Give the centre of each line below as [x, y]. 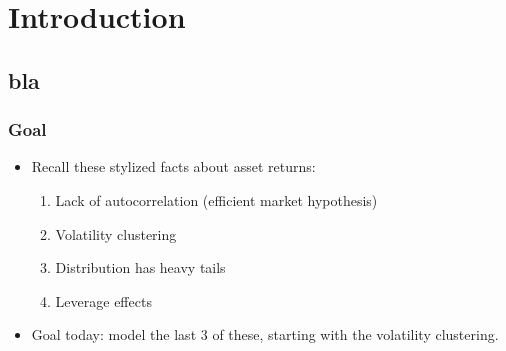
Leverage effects [103, 300]
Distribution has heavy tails [140, 267]
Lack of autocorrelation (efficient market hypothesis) [216, 199]
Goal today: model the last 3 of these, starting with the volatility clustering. [265, 334]
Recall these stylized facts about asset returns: [173, 166]
